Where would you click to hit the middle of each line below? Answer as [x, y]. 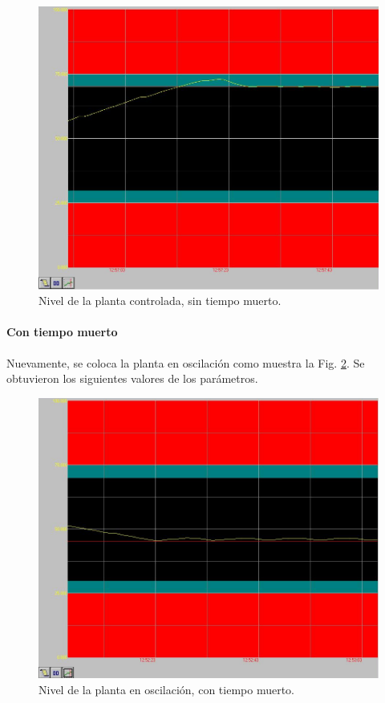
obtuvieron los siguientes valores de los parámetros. [132, 378]
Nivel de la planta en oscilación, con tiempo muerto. [166, 689]
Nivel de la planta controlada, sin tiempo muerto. [160, 301]
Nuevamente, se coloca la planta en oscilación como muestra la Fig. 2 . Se [186, 362]
